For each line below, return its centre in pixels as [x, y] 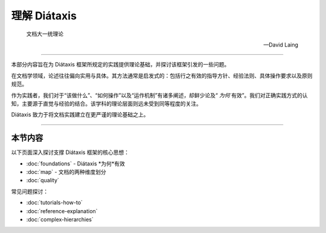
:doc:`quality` [43, 180]
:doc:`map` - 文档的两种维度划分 [66, 171]
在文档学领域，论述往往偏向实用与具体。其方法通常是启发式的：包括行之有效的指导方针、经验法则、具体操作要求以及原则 [162, 75]
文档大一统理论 [45, 34]
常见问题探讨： [30, 191]
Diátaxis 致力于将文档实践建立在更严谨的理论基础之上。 [80, 115]
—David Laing [281, 45]
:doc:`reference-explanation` [62, 211]
